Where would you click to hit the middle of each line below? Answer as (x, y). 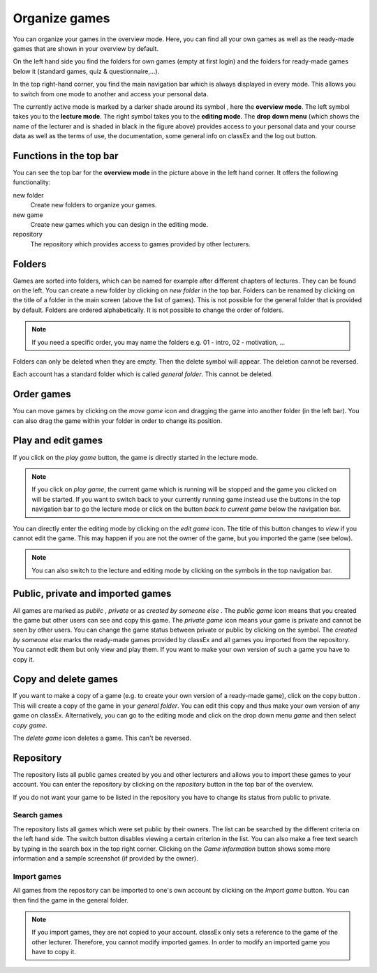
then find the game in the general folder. (71, 900)
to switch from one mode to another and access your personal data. (111, 94)
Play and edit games (58, 441)
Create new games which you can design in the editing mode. (119, 224)
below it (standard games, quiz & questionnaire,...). (86, 71)
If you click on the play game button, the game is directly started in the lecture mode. (135, 457)
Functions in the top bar (66, 156)
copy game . (30, 725)
